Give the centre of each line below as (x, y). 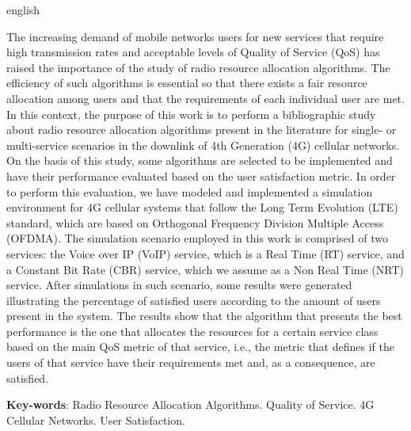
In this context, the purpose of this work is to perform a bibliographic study (191, 114)
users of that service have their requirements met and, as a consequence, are (191, 362)
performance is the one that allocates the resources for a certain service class (192, 331)
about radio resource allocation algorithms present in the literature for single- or (202, 130)
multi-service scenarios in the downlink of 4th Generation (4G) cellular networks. (203, 145)
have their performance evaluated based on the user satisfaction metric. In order (201, 175)
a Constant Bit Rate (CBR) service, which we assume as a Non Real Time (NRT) (205, 269)
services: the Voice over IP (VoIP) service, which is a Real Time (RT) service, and (205, 253)
